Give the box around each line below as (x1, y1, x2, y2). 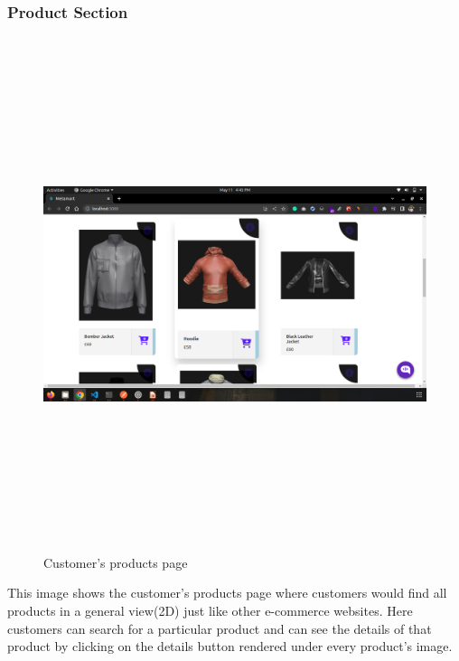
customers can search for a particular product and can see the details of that (7, 619, 432, 637)
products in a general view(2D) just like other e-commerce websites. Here (7, 600, 413, 619)
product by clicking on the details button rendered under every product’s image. (7, 637, 453, 656)
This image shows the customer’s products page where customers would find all (7, 583, 447, 602)
